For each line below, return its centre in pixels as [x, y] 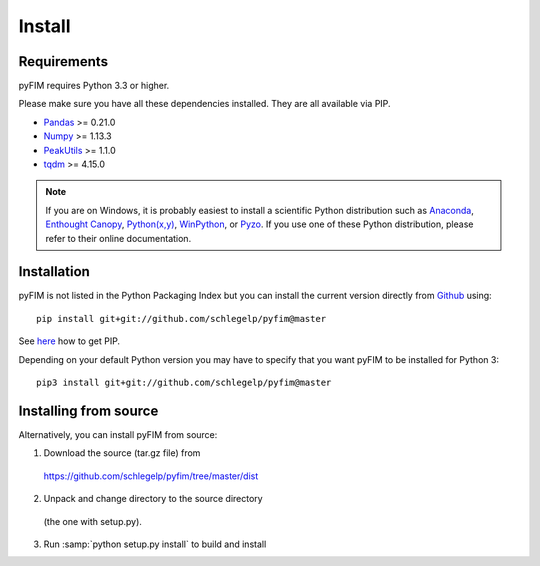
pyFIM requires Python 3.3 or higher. [94, 86]
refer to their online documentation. [118, 238]
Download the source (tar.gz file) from [122, 453]
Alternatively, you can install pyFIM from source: [118, 434]
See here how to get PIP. [69, 341]
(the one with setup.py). [92, 521]
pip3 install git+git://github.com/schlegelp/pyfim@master [184, 383]
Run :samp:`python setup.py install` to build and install [155, 544]
